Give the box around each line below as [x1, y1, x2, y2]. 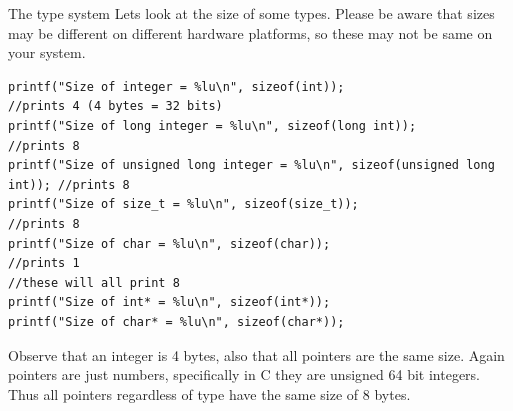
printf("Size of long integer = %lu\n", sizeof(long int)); [8, 118, 417, 133]
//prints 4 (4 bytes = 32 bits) [8, 99, 223, 114]
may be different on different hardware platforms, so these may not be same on [8, 22, 493, 43]
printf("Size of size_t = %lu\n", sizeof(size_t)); [8, 197, 359, 212]
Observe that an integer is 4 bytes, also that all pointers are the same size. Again [8, 344, 505, 365]
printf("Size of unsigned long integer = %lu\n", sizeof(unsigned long [8, 158, 495, 173]
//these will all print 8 [8, 275, 180, 290]
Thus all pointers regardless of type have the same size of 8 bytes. [8, 383, 411, 404]
